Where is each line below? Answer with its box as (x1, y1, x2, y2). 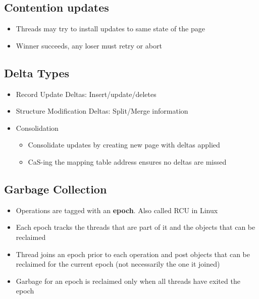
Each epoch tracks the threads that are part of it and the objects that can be (16, 222, 255, 232)
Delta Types (4, 65, 70, 80)
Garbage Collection (4, 181, 107, 196)
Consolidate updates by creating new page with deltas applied (28, 139, 220, 150)
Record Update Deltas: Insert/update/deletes (16, 88, 157, 99)
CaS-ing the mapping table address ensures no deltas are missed (28, 156, 227, 167)
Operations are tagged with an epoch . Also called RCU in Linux (16, 205, 218, 215)
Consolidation (16, 122, 59, 133)
